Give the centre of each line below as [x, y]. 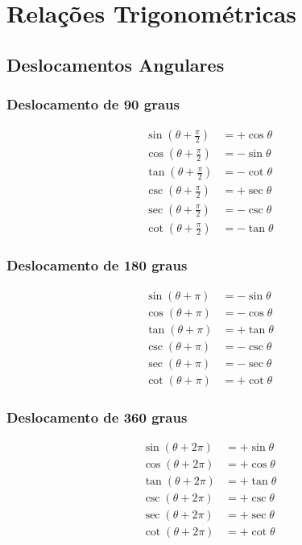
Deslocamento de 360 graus [97, 417]
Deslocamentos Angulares [116, 64]
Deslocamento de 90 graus [93, 104]
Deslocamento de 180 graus [97, 265]
